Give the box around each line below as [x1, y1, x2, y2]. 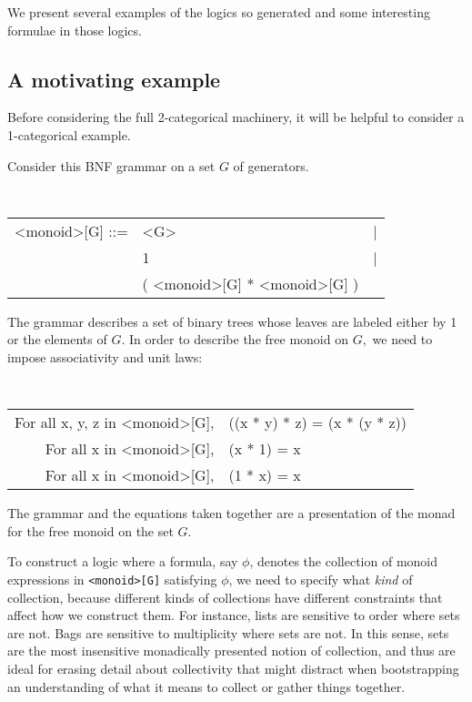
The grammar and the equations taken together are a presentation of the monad [7, 504, 456, 523]
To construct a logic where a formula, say [7, 552, 238, 571]
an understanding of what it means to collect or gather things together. [7, 677, 406, 696]
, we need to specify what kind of [228, 570, 413, 589]
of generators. [233, 156, 309, 175]
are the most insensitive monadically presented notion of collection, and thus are [7, 641, 456, 660]
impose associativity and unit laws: [7, 348, 203, 367]
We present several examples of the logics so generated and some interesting [7, 3, 430, 21]
